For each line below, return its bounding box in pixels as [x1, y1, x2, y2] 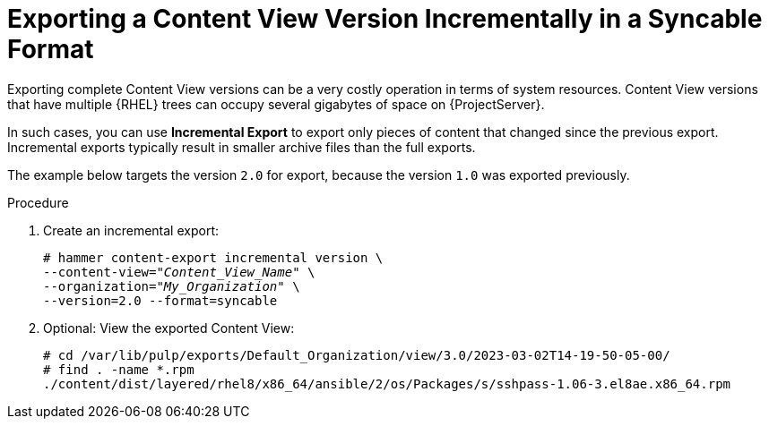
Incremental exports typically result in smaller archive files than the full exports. [7, 139, 476, 155]
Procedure [7, 194, 69, 210]
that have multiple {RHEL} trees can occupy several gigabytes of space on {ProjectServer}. [7, 96, 545, 112]
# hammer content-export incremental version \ [43, 250, 384, 265]
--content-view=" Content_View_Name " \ [43, 264, 315, 279]
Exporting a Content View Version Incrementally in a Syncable [7, 4, 763, 34]
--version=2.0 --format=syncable [43, 293, 278, 308]
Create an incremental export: [43, 222, 219, 238]
